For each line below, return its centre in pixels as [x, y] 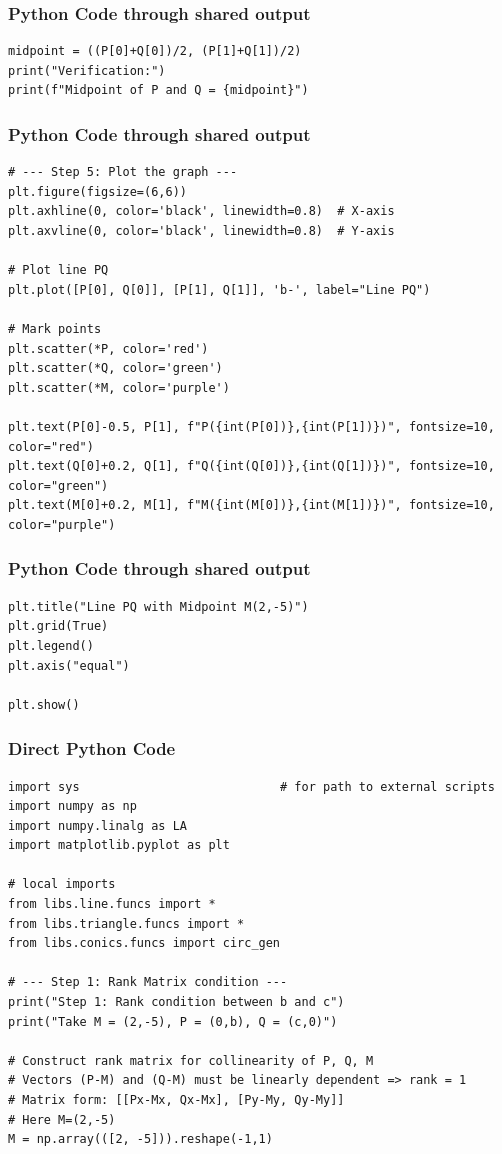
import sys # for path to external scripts [251, 786]
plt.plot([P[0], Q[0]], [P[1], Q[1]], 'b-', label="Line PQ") [219, 289]
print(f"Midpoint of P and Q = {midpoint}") [158, 90]
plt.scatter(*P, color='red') [108, 348]
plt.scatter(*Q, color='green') [115, 368]
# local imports [62, 884]
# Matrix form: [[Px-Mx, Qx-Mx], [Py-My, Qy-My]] [176, 1100]
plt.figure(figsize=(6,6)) [97, 191]
